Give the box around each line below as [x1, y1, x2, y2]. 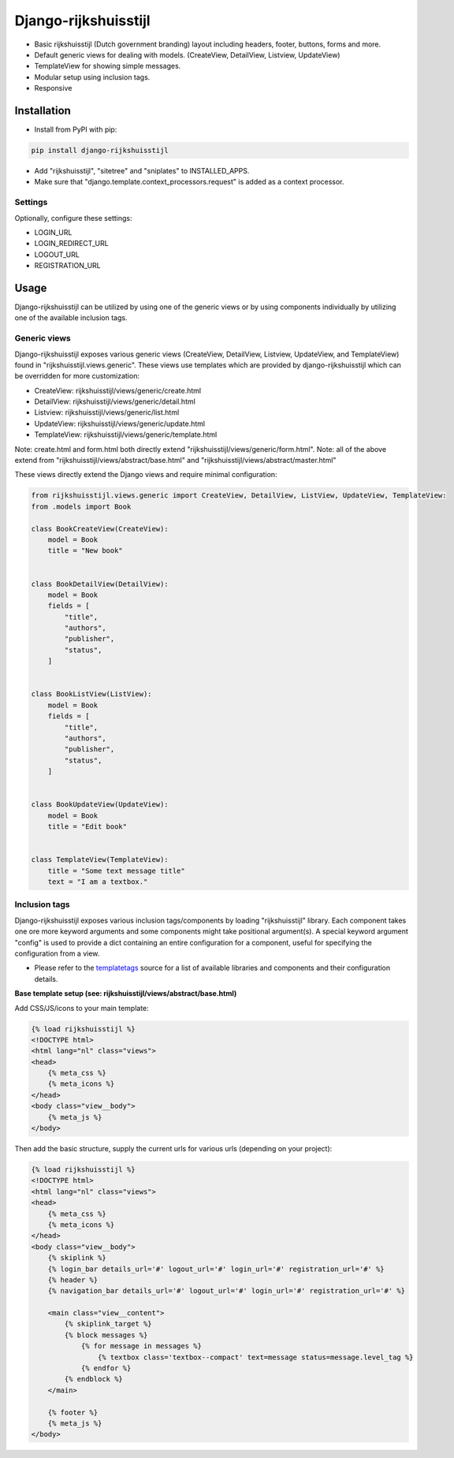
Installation [14, 103, 71, 117]
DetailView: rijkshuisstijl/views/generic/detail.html [34, 397, 196, 406]
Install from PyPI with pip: [34, 125, 117, 134]
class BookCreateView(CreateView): [31, 524, 169, 533]
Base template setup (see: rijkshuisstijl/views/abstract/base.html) [14, 989, 237, 998]
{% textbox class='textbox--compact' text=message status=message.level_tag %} [97, 1352, 414, 1362]
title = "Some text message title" [47, 866, 185, 875]
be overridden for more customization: [14, 371, 140, 381]
